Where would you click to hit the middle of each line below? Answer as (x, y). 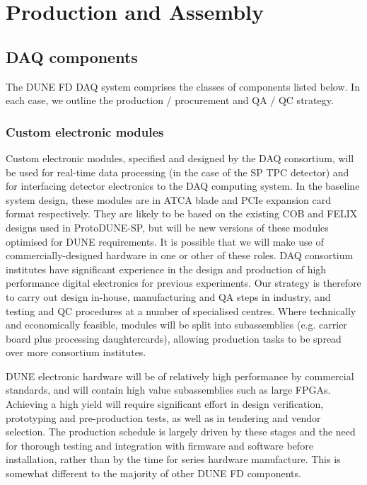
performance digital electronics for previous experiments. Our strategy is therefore (183, 283)
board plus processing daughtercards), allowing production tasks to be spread (174, 338)
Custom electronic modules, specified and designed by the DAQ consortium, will (180, 158)
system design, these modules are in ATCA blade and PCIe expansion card (168, 199)
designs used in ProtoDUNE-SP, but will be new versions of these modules (167, 227)
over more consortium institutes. (76, 352)
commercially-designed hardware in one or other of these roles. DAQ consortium (180, 255)
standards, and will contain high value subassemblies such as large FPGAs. (168, 390)
